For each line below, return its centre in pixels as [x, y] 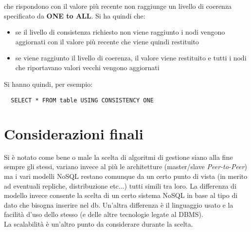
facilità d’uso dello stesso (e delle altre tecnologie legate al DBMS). [104, 214]
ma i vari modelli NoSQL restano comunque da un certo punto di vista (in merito [126, 176]
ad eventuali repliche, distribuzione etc [61, 185]
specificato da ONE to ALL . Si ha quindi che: [75, 15]
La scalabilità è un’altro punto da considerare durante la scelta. [99, 224]
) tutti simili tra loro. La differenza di [180, 185]
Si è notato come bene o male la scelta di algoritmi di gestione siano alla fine [118, 157]
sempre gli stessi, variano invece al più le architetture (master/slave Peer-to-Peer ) [125, 166]
